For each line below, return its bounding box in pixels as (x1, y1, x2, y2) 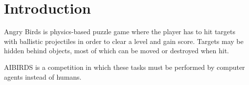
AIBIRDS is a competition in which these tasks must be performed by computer (4, 62, 245, 72)
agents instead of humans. (4, 71, 82, 82)
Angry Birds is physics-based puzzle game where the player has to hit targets (4, 26, 235, 37)
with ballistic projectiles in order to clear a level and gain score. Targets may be (4, 36, 244, 46)
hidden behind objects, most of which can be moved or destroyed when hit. (4, 45, 229, 56)
